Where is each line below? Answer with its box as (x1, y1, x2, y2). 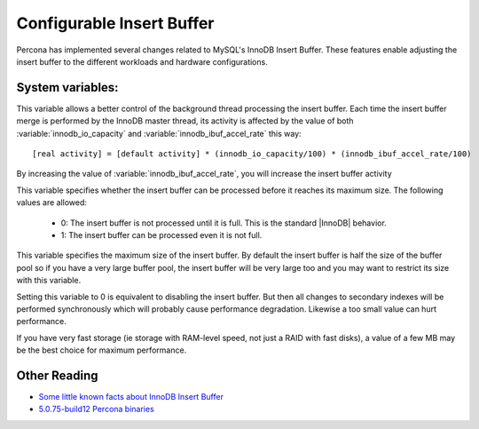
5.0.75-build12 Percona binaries (38, 404, 154, 415)
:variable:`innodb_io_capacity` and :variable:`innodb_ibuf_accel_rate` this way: (16, 128, 302, 139)
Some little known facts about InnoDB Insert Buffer (38, 392, 224, 401)
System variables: (16, 80, 119, 95)
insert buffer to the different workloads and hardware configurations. (16, 56, 268, 67)
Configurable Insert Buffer (16, 13, 215, 33)
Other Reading (16, 368, 98, 383)
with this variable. (16, 275, 82, 286)
